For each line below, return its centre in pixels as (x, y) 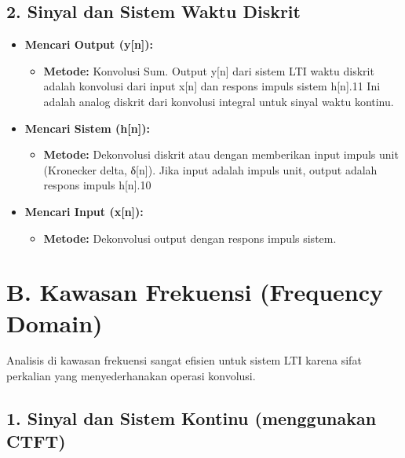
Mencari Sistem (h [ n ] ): (87, 128)
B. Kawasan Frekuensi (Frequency (195, 292)
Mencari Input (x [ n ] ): (84, 211)
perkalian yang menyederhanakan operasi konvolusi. (131, 376)
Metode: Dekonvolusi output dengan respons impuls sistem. (190, 238)
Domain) (55, 322)
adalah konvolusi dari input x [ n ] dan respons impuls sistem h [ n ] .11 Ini (212, 86)
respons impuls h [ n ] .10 (97, 185)
